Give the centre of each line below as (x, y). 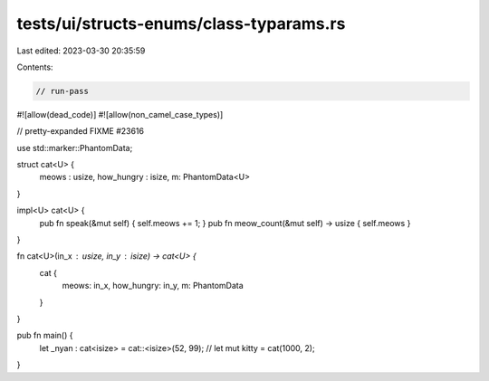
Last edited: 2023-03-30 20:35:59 (81, 51)
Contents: (35, 67)
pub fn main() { (45, 336)
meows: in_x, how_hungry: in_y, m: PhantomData (153, 286)
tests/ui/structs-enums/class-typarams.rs (181, 24)
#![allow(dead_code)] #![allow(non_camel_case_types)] (120, 114)
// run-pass (62, 91)
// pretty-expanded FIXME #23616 (81, 131)
